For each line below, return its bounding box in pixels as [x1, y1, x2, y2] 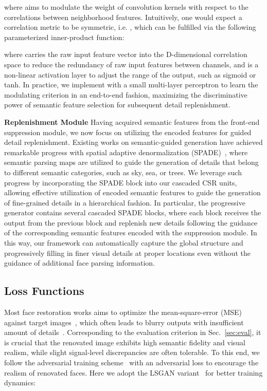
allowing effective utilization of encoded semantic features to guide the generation [4, 187, 261, 198]
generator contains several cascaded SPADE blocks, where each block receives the [4, 207, 261, 218]
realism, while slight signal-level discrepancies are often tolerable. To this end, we [4, 347, 260, 358]
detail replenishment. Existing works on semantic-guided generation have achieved [4, 137, 263, 147]
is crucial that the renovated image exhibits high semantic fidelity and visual [4, 337, 245, 347]
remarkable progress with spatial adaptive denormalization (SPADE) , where [4, 146, 248, 157]
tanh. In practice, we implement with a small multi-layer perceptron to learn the [4, 79, 258, 90]
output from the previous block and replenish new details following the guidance [4, 217, 258, 228]
